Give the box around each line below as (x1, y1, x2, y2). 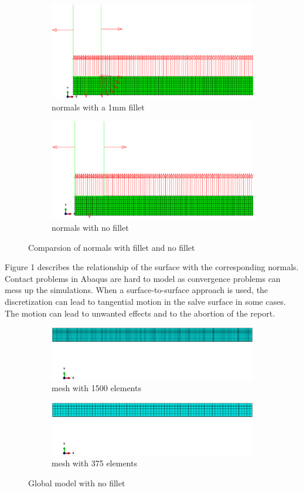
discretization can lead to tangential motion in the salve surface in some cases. (5, 295, 286, 307)
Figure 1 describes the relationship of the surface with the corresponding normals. (5, 261, 299, 273)
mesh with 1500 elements (52, 382, 141, 394)
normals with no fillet (52, 221, 129, 233)
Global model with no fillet (28, 476, 125, 489)
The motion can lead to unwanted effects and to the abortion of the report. (5, 307, 275, 319)
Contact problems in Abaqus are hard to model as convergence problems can (5, 272, 281, 284)
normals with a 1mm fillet (52, 100, 145, 113)
